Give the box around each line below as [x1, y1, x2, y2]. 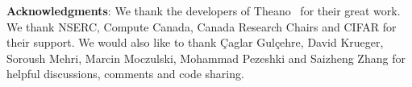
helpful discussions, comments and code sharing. [6, 65, 244, 82]
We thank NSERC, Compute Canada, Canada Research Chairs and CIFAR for [6, 18, 397, 35]
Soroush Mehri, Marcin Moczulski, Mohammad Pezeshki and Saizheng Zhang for [6, 49, 406, 66]
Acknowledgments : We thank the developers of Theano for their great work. [6, 2, 401, 19]
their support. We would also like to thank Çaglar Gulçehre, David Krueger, [6, 34, 384, 51]
